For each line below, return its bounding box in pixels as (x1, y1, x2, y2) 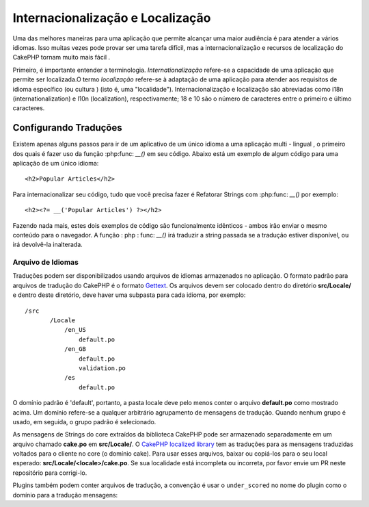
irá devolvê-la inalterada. (12, 240, 83, 249)
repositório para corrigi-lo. (12, 469, 87, 477)
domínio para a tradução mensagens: (12, 491, 118, 499)
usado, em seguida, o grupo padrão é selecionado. (12, 417, 156, 426)
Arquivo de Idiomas (12, 257, 79, 267)
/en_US (64, 326, 87, 334)
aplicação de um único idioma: (12, 159, 99, 167)
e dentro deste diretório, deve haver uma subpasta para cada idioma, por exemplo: (12, 291, 246, 299)
